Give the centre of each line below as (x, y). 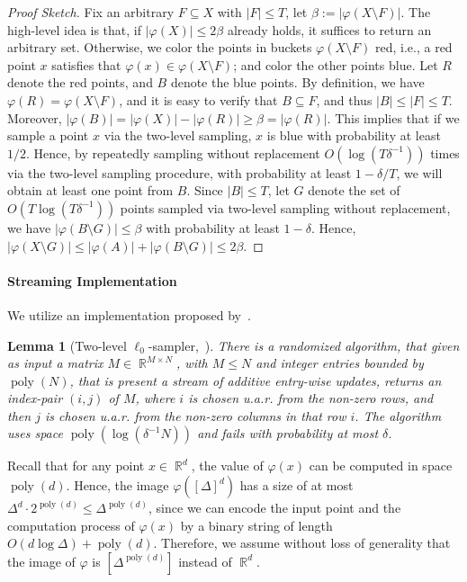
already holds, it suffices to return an (329, 29)
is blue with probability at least (354, 135)
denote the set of (354, 190)
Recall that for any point (76, 466)
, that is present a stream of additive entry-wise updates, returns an (256, 380)
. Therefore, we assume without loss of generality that (302, 543)
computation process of (71, 525)
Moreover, (35, 117)
